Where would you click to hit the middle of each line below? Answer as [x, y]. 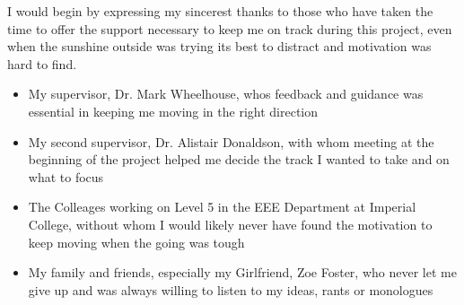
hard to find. [42, 63]
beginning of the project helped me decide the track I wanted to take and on [239, 159]
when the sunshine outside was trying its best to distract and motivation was [219, 46]
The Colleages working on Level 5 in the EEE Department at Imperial [222, 207]
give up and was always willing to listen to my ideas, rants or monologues [231, 289]
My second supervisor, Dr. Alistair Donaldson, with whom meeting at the [231, 141]
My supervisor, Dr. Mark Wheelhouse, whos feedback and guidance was [226, 94]
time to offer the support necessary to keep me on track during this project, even [230, 28]
